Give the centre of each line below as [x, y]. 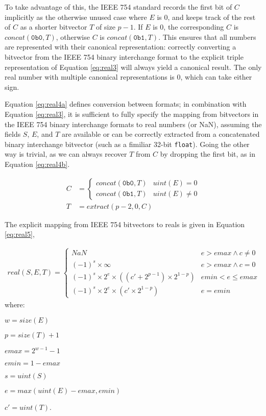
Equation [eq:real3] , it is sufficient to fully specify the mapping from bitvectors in [132, 114]
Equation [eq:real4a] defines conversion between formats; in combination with [126, 104]
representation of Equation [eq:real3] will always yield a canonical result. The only [133, 67]
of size [106, 27]
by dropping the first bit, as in [208, 154]
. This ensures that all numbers [207, 36]
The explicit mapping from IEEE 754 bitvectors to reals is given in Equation [125, 224]
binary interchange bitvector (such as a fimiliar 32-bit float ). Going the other [127, 144]
